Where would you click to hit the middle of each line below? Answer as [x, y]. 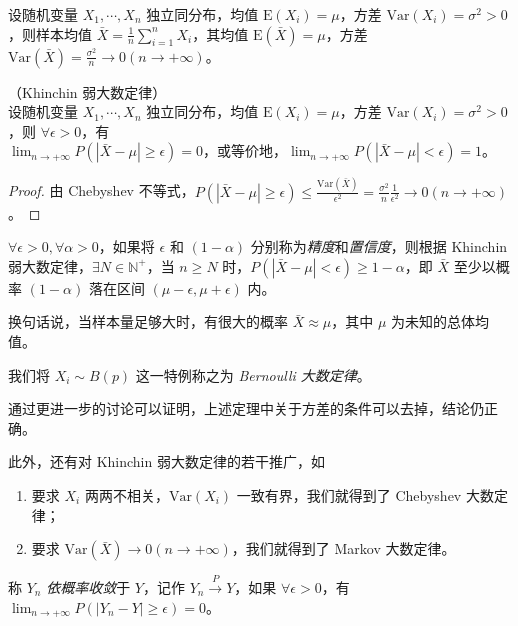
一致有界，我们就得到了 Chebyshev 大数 [365, 495]
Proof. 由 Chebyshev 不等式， [101, 190]
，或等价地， [245, 150]
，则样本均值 [50, 33]
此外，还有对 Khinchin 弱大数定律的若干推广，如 [166, 461]
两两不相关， [126, 495]
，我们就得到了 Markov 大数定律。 [343, 548]
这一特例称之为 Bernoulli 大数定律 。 [253, 374]
